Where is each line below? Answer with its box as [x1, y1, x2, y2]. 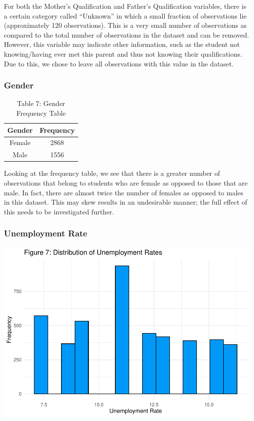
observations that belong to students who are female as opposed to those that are [4, 177, 248, 188]
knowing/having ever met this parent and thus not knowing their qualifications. [4, 48, 242, 59]
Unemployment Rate [4, 227, 87, 239]
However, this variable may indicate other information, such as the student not [4, 39, 240, 49]
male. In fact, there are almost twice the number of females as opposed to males [4, 187, 244, 197]
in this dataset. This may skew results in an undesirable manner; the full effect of [4, 197, 248, 207]
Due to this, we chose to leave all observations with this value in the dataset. [4, 58, 234, 68]
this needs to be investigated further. [4, 206, 114, 216]
